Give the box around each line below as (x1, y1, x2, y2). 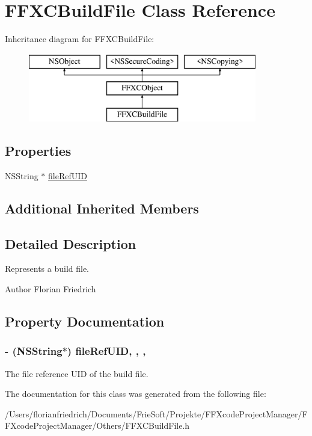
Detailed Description (5, 234, 136, 253)
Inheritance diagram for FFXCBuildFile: (5, 32, 154, 45)
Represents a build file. (5, 262, 89, 275)
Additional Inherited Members (5, 198, 199, 217)
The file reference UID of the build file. (5, 367, 148, 379)
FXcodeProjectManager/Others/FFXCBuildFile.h (5, 419, 190, 432)
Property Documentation (5, 312, 165, 331)
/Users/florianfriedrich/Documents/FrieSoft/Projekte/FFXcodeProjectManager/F (5, 407, 308, 420)
